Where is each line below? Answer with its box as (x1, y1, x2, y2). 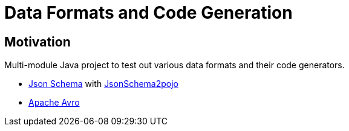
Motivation (4, 34, 71, 50)
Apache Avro (28, 97, 80, 108)
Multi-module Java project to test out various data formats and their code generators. (4, 60, 345, 71)
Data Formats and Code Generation (4, 2, 293, 23)
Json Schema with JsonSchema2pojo (28, 78, 179, 89)
